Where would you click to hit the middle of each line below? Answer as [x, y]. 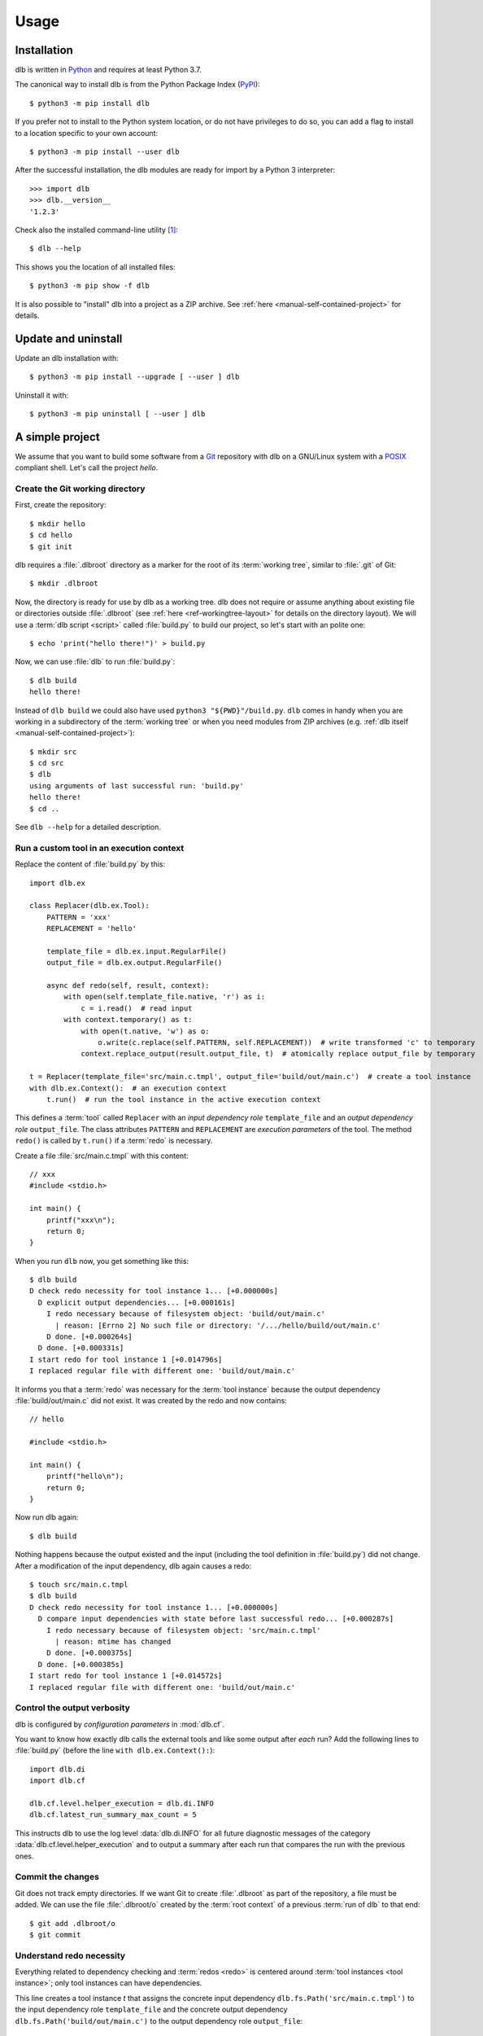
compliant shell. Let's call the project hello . [87, 467]
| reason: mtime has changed [113, 1641]
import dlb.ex [57, 883]
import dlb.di [57, 1769]
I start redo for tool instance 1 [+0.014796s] [126, 1359]
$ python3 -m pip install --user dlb [105, 152]
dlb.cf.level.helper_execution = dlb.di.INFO [122, 1803]
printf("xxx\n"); [80, 1220]
